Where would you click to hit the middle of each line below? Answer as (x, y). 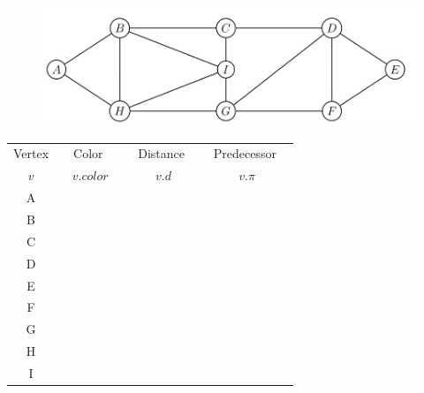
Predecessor (245, 153)
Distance (162, 153)
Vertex (31, 153)
